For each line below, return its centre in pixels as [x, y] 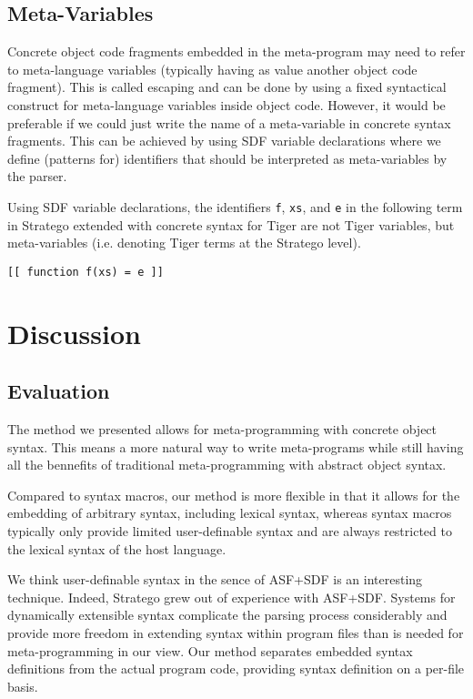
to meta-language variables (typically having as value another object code [212, 69]
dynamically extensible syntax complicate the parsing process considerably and [227, 615]
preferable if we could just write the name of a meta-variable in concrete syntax [229, 122]
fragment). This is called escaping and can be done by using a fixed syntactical [227, 87]
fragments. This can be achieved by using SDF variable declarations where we [224, 141]
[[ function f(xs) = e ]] [86, 272]
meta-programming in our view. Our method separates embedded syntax [210, 650]
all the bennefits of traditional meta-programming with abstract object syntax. [227, 465]
